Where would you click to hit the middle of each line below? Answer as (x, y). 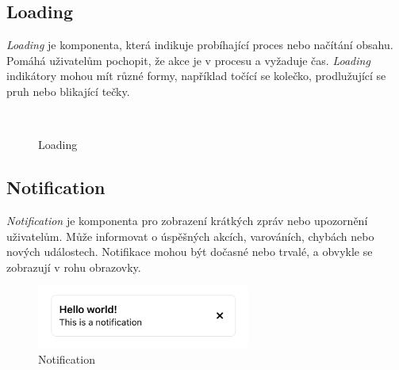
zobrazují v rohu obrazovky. (74, 267)
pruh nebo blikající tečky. (68, 91)
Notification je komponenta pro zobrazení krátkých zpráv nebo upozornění (187, 220)
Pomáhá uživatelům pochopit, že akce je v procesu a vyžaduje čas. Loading (188, 60)
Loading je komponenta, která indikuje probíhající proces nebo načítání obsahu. (200, 45)
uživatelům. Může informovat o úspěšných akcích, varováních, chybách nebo (190, 236)
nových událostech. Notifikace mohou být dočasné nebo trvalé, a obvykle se (190, 252)
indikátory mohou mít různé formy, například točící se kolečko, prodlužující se (196, 76)
